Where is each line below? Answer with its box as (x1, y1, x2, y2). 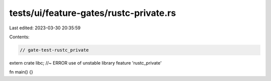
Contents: (9, 34, 30, 40)
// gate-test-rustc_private (20, 47, 89, 53)
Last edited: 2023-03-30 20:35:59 (9, 25, 81, 31)
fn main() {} (9, 69, 34, 75)
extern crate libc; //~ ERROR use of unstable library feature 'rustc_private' (9, 60, 162, 66)
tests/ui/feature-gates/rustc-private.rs (9, 7, 176, 18)
